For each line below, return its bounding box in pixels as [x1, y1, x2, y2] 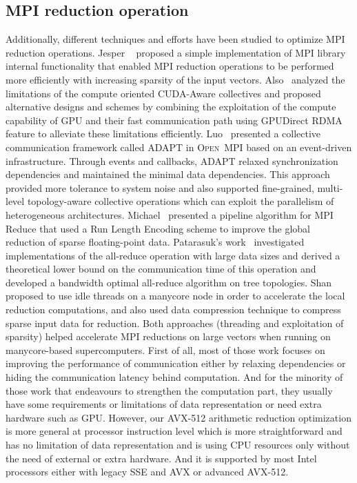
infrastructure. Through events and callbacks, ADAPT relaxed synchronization [6, 153, 338, 168]
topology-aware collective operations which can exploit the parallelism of [27, 194, 334, 208]
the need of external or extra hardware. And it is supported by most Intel [6, 451, 317, 465]
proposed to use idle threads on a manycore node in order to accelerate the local [6, 288, 345, 303]
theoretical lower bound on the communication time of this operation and [6, 262, 316, 276]
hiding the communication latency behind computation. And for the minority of [6, 370, 343, 384]
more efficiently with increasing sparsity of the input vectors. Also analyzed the [6, 72, 345, 86]
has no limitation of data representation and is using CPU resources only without [6, 437, 350, 452]
